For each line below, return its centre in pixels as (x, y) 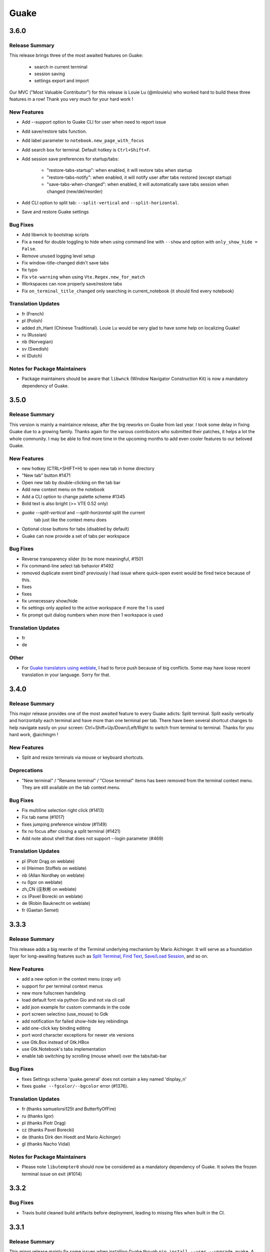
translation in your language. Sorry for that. (66, 675)
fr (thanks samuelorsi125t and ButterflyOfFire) (69, 1109)
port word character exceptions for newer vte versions (78, 1035)
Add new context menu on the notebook (63, 490)
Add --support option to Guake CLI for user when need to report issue (94, 122)
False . (29, 249)
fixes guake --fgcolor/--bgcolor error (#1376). (75, 1086)
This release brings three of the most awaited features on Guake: (76, 56)
